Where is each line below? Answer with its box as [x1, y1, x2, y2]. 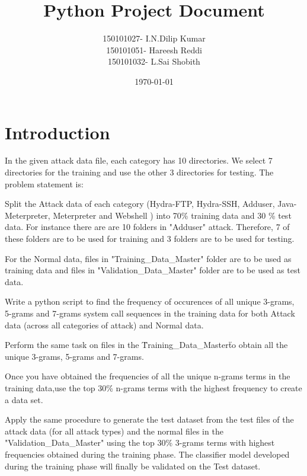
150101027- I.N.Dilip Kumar [103, 32, 206, 44]
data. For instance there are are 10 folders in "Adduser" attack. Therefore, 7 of [5, 221, 290, 233]
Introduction [5, 120, 110, 144]
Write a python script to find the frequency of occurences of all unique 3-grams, [5, 295, 295, 308]
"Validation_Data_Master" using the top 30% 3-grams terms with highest [5, 436, 275, 449]
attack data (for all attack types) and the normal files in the [5, 424, 223, 437]
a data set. [5, 393, 43, 405]
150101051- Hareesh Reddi [106, 43, 202, 56]
